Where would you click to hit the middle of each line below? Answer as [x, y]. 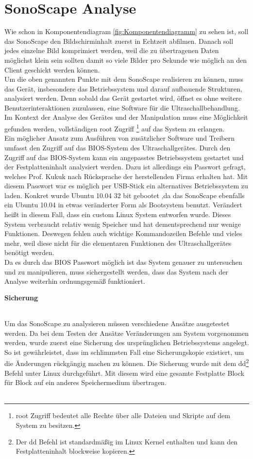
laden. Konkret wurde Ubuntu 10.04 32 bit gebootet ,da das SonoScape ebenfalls [125, 195]
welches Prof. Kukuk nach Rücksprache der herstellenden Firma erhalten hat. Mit [126, 176]
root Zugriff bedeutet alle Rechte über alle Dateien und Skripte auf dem [123, 415]
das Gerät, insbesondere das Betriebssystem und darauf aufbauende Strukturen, [123, 88]
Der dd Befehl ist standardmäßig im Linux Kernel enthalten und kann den [127, 441]
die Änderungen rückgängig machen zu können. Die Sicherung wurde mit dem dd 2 [127, 363]
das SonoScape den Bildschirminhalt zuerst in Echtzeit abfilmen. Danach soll [119, 41]
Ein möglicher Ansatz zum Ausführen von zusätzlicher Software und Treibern [119, 138]
